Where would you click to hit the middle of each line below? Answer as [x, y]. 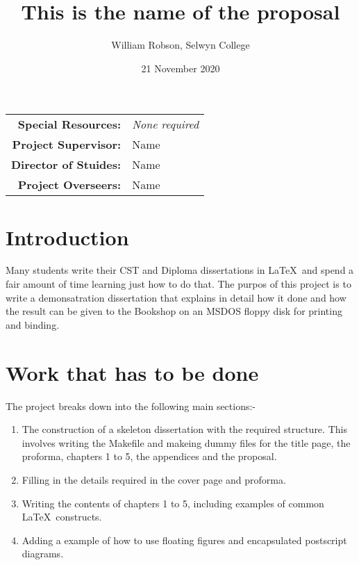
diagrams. [43, 554]
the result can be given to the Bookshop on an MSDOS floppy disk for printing [174, 311]
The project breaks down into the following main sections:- [131, 406]
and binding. [33, 324]
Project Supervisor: [67, 145]
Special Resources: [69, 124]
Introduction [67, 237]
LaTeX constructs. [62, 517]
